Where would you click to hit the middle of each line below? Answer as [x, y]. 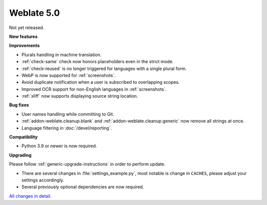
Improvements [24, 46]
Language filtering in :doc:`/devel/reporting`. [67, 128]
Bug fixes [19, 105]
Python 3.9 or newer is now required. [59, 146]
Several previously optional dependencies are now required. [83, 187]
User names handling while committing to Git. [68, 114]
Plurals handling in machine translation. [62, 55]
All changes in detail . [30, 196]
